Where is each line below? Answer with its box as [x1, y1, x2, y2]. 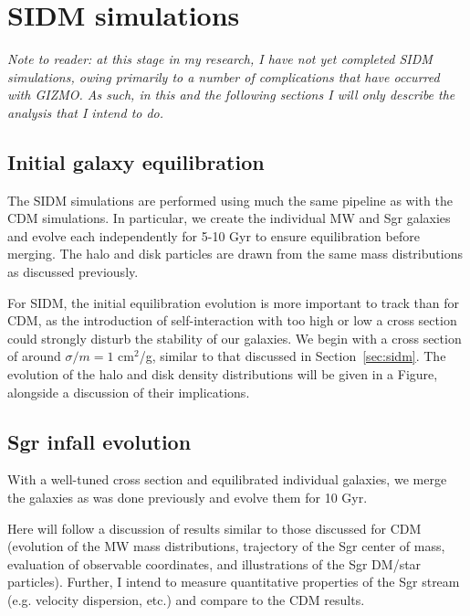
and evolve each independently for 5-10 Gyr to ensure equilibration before [7, 226, 420, 245]
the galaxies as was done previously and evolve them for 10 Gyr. [7, 488, 368, 507]
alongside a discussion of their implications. [7, 382, 250, 401]
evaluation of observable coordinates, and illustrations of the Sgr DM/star [7, 554, 422, 573]
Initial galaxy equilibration [7, 147, 265, 175]
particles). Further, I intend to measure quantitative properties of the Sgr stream [7, 572, 460, 591]
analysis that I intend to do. [7, 102, 164, 122]
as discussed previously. [7, 262, 139, 281]
